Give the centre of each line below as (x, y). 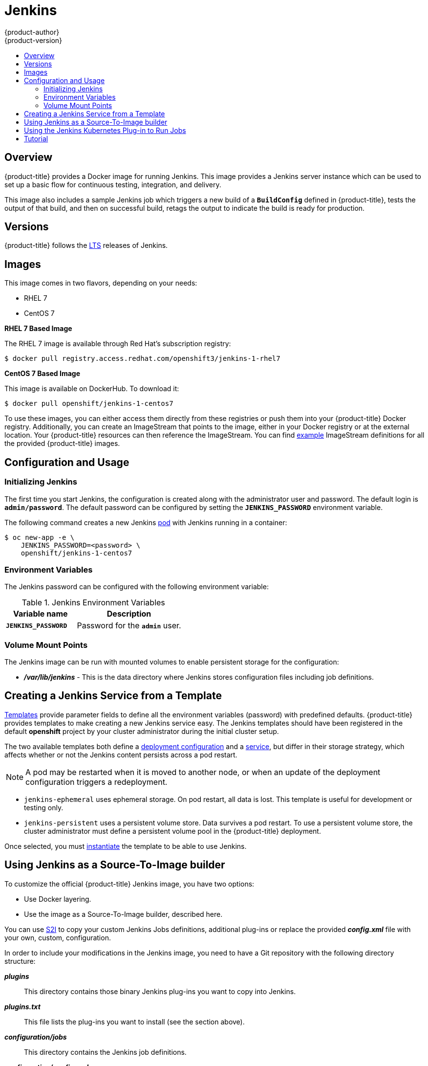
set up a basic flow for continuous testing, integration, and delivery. (113, 184)
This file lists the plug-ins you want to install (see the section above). (134, 1022)
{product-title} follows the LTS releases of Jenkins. (86, 245)
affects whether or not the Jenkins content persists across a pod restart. (121, 755)
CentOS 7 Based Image (42, 374)
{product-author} (32, 32)
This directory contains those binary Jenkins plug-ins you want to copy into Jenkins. (160, 991)
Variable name (40, 614)
